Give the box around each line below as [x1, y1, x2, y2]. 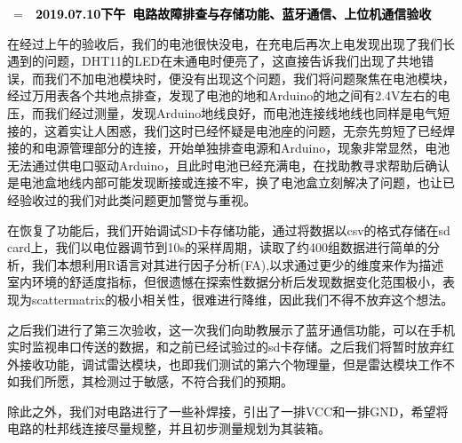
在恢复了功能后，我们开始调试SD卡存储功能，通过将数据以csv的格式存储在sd [7, 220, 450, 239]
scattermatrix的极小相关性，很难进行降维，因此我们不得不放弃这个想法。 [31, 289, 454, 308]
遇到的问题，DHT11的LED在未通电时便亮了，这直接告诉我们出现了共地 [7, 51, 422, 70]
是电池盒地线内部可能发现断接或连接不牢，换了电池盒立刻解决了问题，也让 [7, 173, 442, 192]
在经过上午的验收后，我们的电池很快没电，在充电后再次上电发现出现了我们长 [7, 34, 455, 52]
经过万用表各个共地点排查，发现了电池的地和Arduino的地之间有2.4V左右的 [7, 86, 438, 105]
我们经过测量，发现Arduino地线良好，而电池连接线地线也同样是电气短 [44, 103, 450, 122]
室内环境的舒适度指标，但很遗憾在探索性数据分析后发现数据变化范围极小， [7, 273, 442, 291]
